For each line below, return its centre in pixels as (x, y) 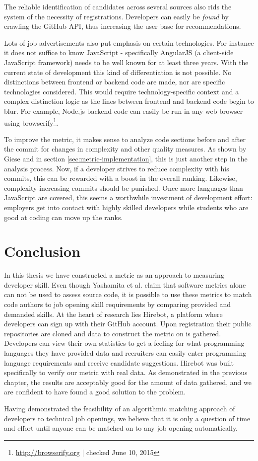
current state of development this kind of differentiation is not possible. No (118, 72)
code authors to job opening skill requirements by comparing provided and (118, 304)
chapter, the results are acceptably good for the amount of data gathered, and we (128, 382)
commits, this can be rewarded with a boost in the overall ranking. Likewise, (121, 178)
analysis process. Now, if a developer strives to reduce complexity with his (117, 168)
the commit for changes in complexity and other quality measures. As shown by (125, 149)
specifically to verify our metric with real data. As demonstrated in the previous (126, 372)
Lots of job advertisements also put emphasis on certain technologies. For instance (129, 42)
